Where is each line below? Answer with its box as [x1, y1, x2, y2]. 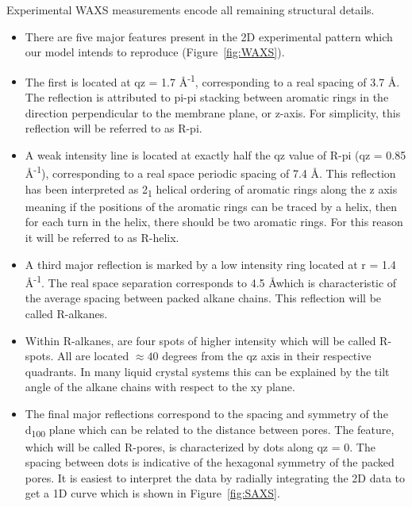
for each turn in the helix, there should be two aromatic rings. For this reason [25, 213, 403, 230]
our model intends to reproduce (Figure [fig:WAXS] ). [25, 44, 285, 60]
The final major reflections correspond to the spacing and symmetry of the [25, 405, 388, 421]
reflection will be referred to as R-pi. [25, 120, 202, 136]
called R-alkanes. [25, 305, 108, 321]
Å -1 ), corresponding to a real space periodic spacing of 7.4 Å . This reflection [25, 163, 396, 182]
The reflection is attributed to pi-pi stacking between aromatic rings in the [25, 89, 389, 106]
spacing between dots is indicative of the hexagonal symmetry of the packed [25, 454, 395, 471]
